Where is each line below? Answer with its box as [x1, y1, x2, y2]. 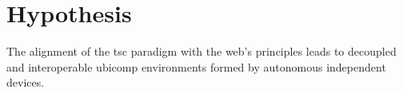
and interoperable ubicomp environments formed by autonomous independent [6, 58, 386, 75]
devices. [6, 74, 45, 91]
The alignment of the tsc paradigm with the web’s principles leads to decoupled [6, 43, 397, 60]
